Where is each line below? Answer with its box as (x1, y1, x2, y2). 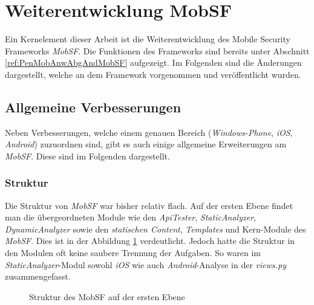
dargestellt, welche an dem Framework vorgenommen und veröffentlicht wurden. (5, 68, 301, 80)
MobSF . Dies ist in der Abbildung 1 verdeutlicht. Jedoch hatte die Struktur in (5, 234, 295, 247)
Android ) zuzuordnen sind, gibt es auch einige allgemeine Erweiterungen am (5, 138, 287, 150)
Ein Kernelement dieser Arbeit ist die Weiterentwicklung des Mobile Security (5, 33, 290, 45)
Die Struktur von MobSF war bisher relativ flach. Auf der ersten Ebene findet (5, 199, 293, 211)
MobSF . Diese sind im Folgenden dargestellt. (5, 149, 170, 162)
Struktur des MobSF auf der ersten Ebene (29, 290, 185, 303)
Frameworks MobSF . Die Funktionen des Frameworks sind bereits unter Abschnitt (5, 44, 310, 57)
